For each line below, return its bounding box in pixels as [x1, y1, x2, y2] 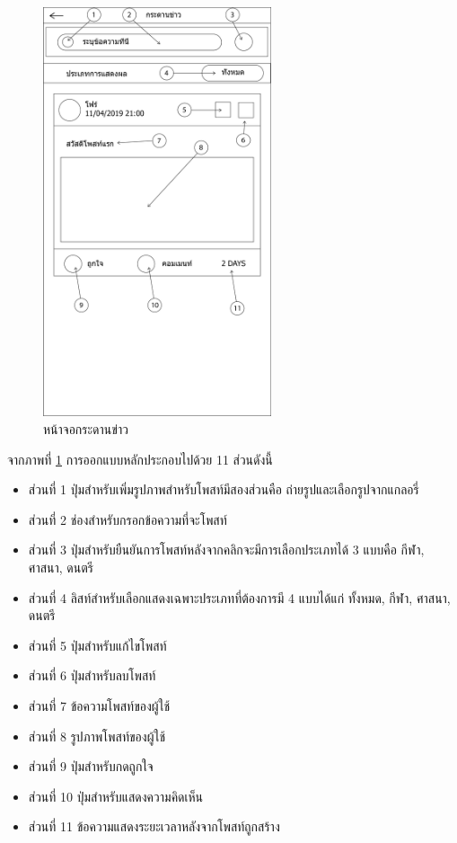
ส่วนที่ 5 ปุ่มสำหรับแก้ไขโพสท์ [28, 635, 167, 654]
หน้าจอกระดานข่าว [43, 420, 128, 438]
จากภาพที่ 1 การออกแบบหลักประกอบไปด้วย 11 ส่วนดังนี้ [7, 449, 273, 468]
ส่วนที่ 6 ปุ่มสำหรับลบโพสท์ [28, 666, 156, 685]
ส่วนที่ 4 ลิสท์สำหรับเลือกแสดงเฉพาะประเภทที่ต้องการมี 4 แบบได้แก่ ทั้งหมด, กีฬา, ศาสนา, [28, 588, 451, 607]
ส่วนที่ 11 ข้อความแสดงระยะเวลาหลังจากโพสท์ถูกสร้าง [28, 817, 280, 836]
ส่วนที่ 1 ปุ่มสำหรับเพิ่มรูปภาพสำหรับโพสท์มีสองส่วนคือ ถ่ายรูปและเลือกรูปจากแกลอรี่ [28, 480, 419, 499]
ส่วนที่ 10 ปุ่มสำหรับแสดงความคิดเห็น [28, 786, 204, 805]
